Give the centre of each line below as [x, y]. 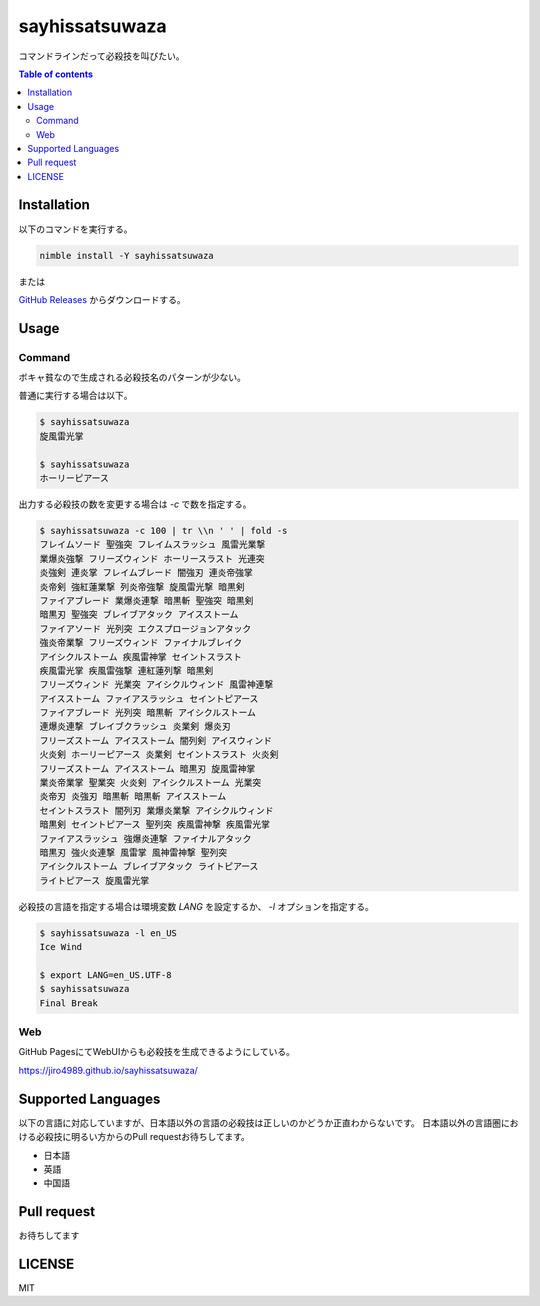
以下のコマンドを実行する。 [75, 229]
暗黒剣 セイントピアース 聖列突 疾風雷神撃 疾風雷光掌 [154, 824]
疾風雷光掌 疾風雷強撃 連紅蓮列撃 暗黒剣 [126, 670]
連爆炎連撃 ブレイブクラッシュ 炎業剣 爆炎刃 [135, 726]
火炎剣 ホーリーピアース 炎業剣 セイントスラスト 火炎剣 [159, 754]
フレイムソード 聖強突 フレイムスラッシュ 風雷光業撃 [152, 544]
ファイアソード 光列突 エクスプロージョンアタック [145, 628]
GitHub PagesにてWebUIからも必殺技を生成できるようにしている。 [156, 1052]
